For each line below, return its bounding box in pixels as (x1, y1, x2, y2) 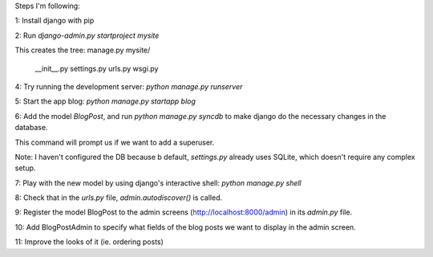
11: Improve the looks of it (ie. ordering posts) (14, 237, 164, 247)
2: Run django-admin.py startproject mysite (14, 31, 160, 40)
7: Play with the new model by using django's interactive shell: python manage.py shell (14, 177, 302, 188)
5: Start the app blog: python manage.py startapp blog (14, 96, 196, 106)
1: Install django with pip (14, 16, 95, 26)
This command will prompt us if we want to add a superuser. (14, 137, 215, 147)
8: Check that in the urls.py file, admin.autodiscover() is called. (14, 193, 223, 202)
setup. (14, 163, 36, 173)
